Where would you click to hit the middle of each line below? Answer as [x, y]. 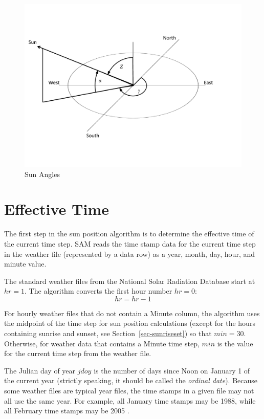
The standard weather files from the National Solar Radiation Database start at [130, 281]
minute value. [25, 264]
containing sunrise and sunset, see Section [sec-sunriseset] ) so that [108, 333]
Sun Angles [42, 174]
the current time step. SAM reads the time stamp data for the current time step [130, 243]
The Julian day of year [40, 370]
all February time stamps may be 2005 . [67, 411]
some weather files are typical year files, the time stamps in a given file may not [129, 391]
